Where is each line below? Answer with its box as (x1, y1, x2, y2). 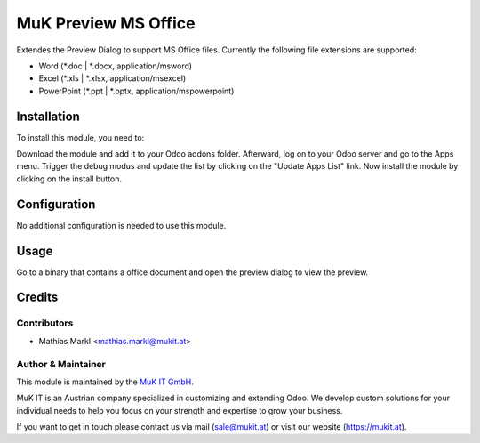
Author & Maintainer (16, 358, 106, 370)
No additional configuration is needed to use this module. (16, 220, 227, 230)
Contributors (16, 317, 74, 329)
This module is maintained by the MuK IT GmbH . (16, 376, 195, 387)
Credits (16, 290, 59, 305)
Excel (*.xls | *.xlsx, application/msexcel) (38, 73, 187, 84)
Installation (16, 109, 80, 124)
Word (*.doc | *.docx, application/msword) (38, 60, 193, 71)
